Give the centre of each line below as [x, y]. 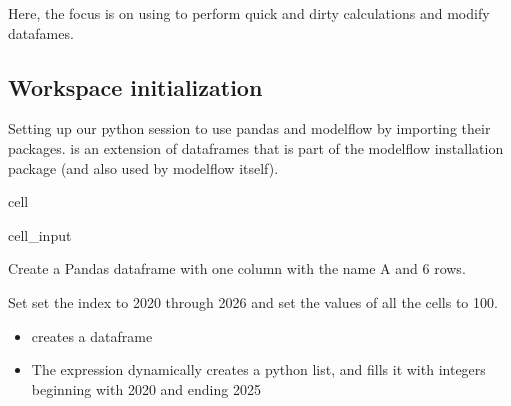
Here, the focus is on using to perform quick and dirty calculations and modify [249, 13]
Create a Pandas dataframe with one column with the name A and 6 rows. [237, 268]
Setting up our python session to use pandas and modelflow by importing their [249, 128]
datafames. [41, 32]
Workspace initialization [135, 86]
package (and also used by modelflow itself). [143, 167]
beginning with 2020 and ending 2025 [146, 388]
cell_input [40, 234]
